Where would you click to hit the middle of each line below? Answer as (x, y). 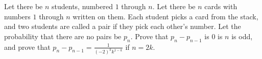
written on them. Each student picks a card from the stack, (165, 16)
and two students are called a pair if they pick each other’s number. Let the (123, 26)
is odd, (242, 36)
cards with (221, 6)
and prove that (27, 47)
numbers (17, 16)
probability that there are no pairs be (63, 36)
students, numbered (82, 6)
